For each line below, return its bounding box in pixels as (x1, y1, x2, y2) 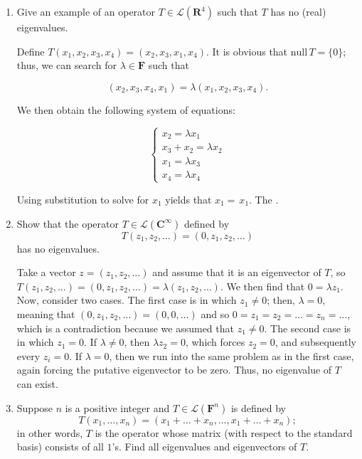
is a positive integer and (65, 400, 170, 415)
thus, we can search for (16, 58, 117, 73)
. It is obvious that (206, 43, 288, 58)
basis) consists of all (16, 439, 104, 454)
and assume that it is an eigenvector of (152, 265, 321, 280)
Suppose (16, 400, 53, 415)
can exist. (16, 376, 58, 391)
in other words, (16, 425, 83, 440)
